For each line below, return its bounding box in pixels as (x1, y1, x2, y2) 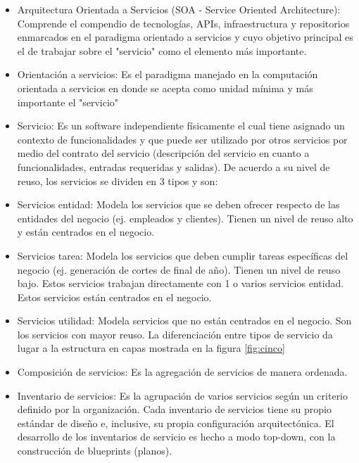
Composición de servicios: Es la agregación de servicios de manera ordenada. (17, 364, 348, 379)
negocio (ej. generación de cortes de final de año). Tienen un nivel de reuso (17, 262, 341, 277)
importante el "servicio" (17, 94, 119, 109)
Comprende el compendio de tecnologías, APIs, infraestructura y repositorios (17, 15, 350, 30)
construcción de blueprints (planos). (17, 443, 172, 458)
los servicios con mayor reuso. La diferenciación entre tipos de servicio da (17, 326, 333, 341)
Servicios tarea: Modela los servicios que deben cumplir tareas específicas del (17, 248, 348, 262)
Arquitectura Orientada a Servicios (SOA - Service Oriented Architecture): (17, 2, 341, 16)
